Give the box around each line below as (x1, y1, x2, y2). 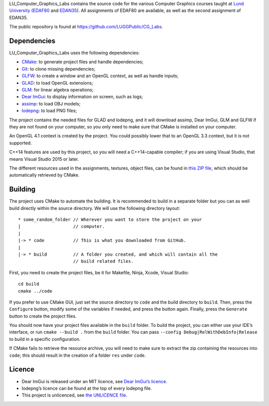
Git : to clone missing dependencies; (21, 66, 96, 72)
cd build (18, 281, 39, 287)
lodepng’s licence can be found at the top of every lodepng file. (21, 385, 152, 391)
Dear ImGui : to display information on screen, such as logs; (21, 94, 143, 100)
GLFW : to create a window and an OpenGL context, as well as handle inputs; (21, 73, 179, 79)
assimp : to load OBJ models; (21, 101, 81, 106)
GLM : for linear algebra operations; (21, 87, 94, 93)
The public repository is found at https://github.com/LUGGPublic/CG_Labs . (9, 24, 163, 30)
